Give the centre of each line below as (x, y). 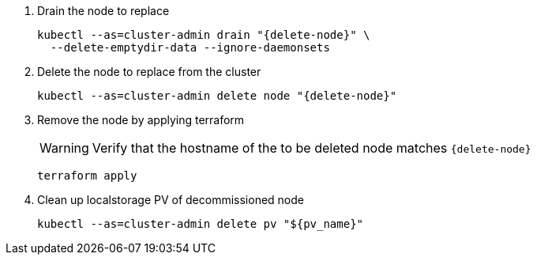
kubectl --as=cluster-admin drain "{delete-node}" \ (204, 35)
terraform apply (87, 176)
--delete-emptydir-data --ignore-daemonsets (190, 47)
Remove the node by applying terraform (141, 120)
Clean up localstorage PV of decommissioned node (171, 200)
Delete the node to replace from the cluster (149, 72)
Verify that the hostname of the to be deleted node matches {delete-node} (312, 148)
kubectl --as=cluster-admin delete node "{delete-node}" (217, 96)
